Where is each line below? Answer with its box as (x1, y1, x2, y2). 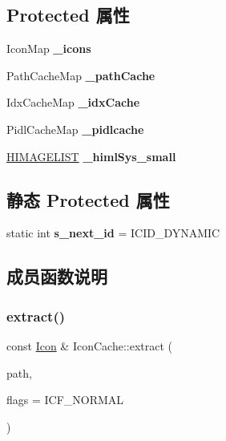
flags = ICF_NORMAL (6, 391, 124, 408)
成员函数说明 (6, 264, 107, 289)
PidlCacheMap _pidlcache (6, 120, 144, 137)
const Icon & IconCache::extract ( (6, 337, 172, 354)
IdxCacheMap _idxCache (6, 94, 140, 111)
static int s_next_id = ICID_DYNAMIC (6, 225, 220, 241)
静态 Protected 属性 (6, 187, 170, 212)
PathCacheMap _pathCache (6, 67, 155, 83)
